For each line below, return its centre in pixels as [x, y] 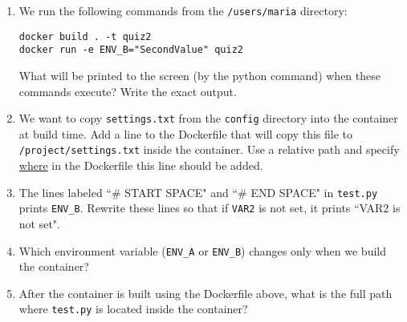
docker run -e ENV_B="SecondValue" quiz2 [131, 50]
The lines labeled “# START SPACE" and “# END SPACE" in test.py [198, 192]
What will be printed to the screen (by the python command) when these [199, 75]
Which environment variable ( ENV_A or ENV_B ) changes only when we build [202, 250]
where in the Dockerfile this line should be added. [141, 165]
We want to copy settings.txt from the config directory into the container [208, 118]
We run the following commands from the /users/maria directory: [183, 10]
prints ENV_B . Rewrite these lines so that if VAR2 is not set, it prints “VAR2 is [210, 208]
